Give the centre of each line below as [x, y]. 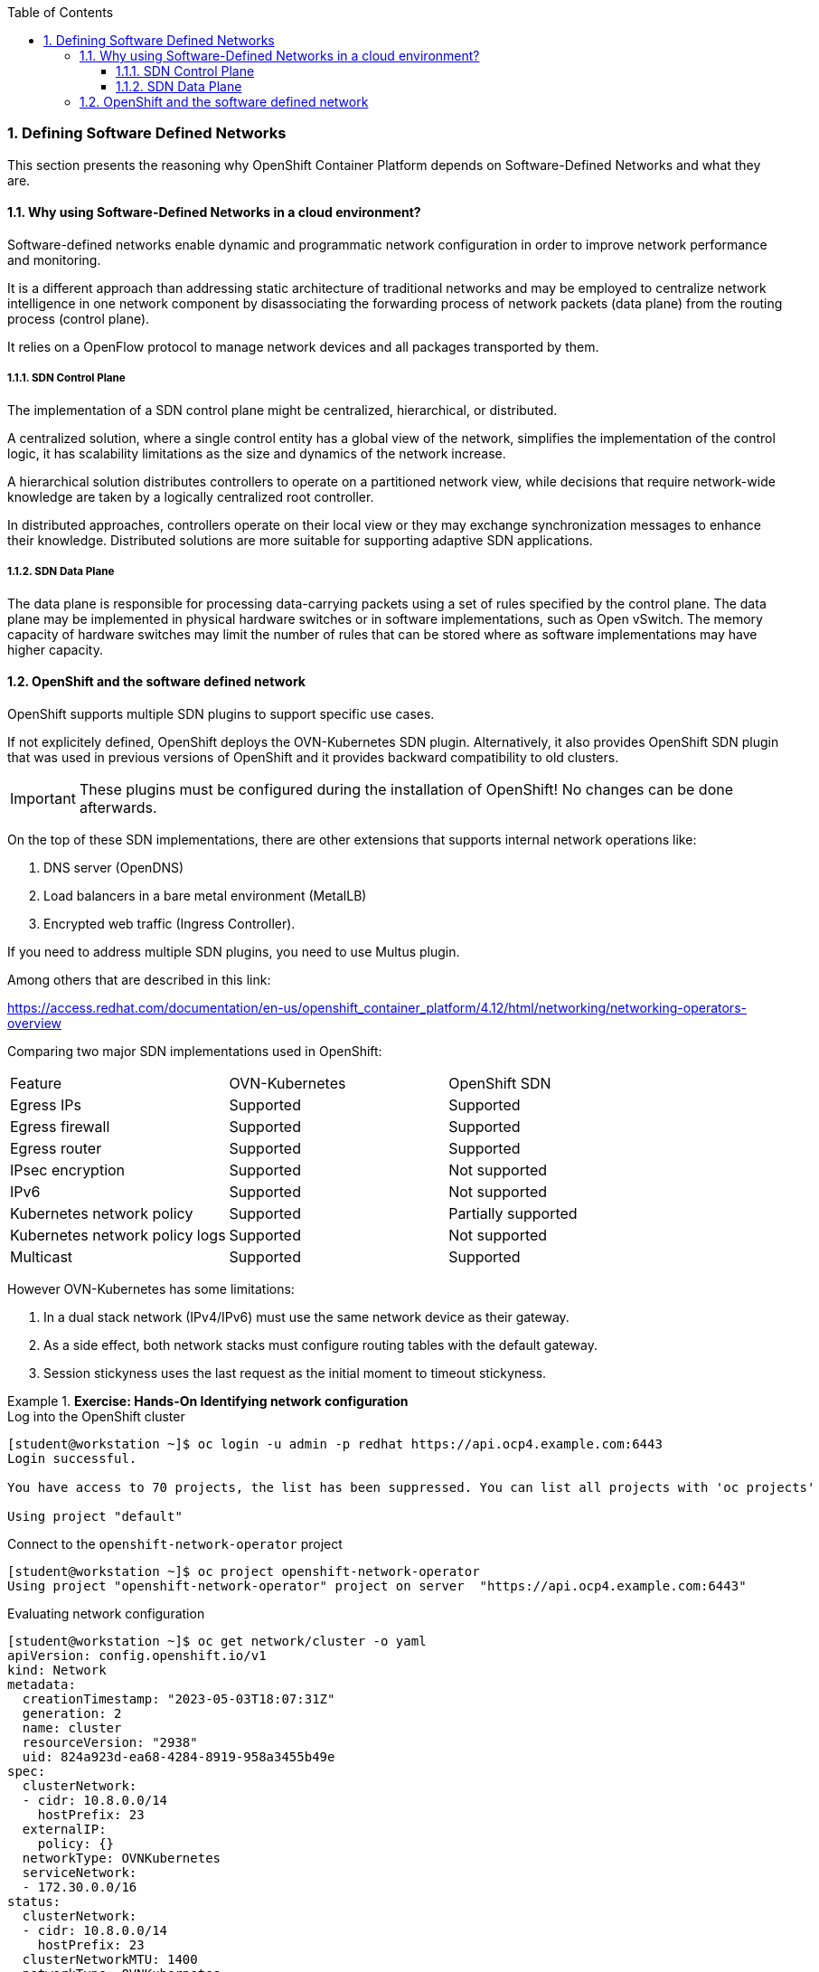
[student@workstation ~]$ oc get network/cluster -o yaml [217, 1641]
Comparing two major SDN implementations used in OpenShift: [195, 1051]
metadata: [42, 1684]
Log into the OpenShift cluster [96, 1416]
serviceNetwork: [80, 1872]
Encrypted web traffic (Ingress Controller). [169, 923]
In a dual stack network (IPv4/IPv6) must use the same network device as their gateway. [306, 1316]
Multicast [42, 1256]
